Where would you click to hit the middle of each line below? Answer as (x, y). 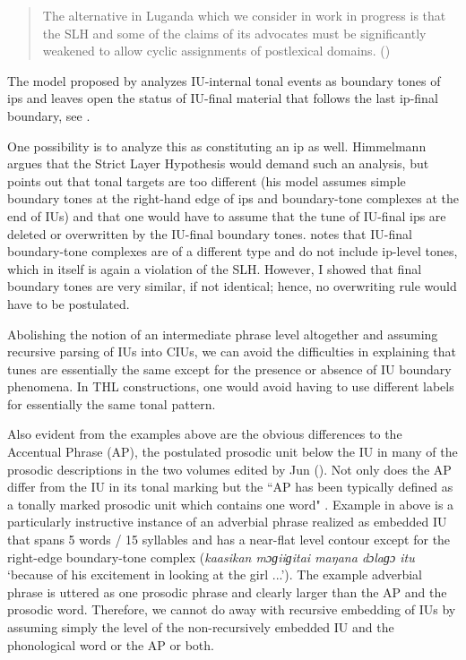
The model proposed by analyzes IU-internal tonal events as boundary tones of (224, 80)
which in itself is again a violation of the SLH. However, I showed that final (215, 268)
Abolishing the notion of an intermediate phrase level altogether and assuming (223, 334)
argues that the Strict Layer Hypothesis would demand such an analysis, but (218, 163)
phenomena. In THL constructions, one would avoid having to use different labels (231, 386)
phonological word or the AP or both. (111, 644)
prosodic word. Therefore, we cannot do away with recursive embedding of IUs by (232, 609)
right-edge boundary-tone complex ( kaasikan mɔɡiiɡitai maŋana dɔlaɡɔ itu (211, 557)
